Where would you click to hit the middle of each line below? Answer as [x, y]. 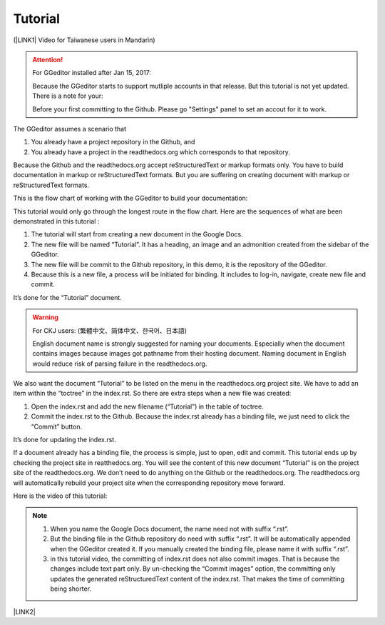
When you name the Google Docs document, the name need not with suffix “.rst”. [169, 529]
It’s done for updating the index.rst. [65, 440]
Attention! [48, 59]
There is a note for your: [68, 96]
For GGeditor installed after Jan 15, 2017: [92, 73]
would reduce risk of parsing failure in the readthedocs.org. [120, 364]
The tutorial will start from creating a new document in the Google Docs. [137, 234]
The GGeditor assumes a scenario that [70, 129]
